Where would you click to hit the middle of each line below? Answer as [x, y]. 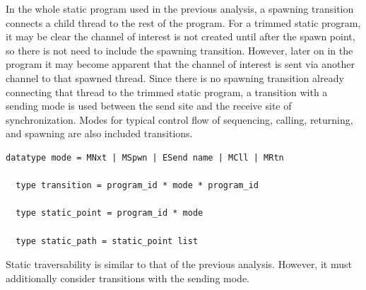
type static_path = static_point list [107, 241]
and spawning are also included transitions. [99, 133]
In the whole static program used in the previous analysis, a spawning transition [180, 8]
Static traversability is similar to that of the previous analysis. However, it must [179, 264]
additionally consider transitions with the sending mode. [128, 278]
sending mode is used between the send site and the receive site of [149, 106]
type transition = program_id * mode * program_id [137, 186]
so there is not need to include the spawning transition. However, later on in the [179, 50]
